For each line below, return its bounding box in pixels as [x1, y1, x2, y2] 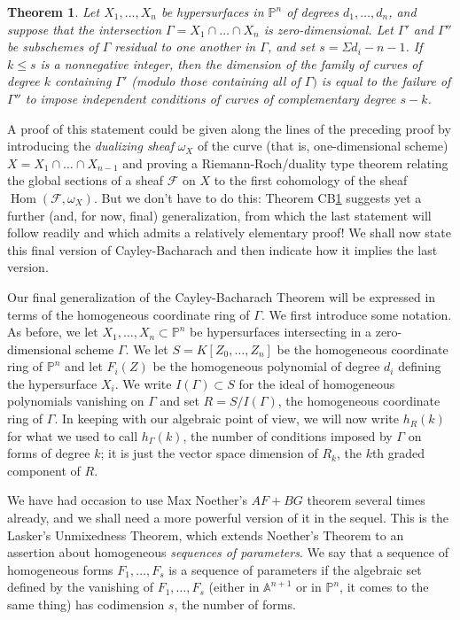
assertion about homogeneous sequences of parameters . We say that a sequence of [7, 543, 449, 562]
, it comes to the [339, 577, 429, 596]
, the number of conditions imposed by [183, 426, 393, 445]
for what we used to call [7, 426, 138, 445]
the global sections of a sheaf [7, 171, 163, 190]
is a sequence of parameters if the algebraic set [168, 560, 422, 578]
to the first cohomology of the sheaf [214, 171, 408, 190]
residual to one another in [114, 37, 256, 56]
